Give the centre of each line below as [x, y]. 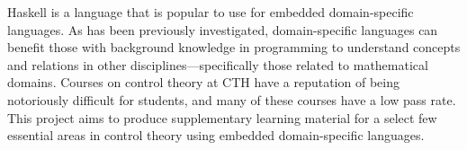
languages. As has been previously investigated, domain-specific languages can [223, 29]
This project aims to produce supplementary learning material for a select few [222, 117]
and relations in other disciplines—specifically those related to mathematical [218, 64]
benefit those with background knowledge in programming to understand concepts [234, 47]
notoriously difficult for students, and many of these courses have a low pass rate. [232, 99]
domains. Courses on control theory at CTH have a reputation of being [203, 82]
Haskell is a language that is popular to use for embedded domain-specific [211, 12]
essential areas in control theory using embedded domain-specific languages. [216, 135]
